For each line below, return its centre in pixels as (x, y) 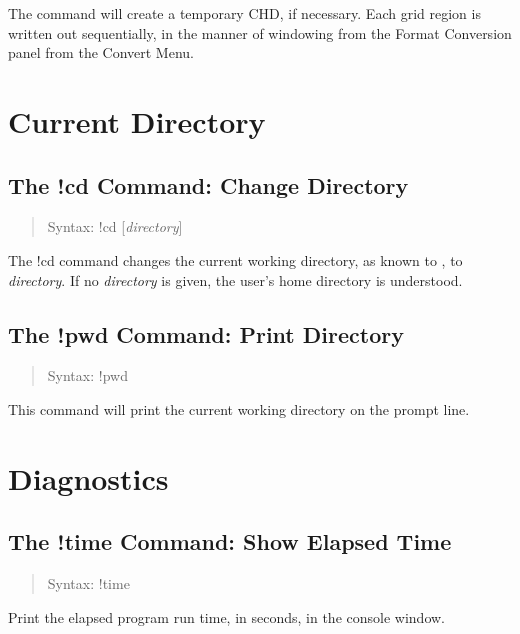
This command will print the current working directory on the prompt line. (239, 408)
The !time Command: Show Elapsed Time (230, 541)
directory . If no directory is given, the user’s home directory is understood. (235, 279)
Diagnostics (88, 477)
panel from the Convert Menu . (101, 52)
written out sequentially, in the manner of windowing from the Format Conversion (260, 32)
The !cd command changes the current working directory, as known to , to (235, 259)
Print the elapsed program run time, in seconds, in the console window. (226, 616)
